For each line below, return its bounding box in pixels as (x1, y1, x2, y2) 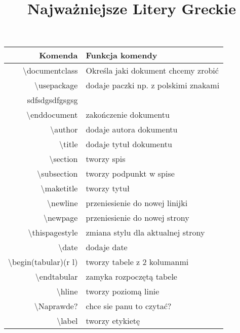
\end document (26, 109, 78, 121)
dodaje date (86, 241, 128, 253)
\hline (56, 285, 78, 297)
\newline (47, 197, 78, 209)
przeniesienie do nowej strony (86, 212, 189, 224)
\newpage (43, 212, 78, 224)
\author (50, 123, 78, 136)
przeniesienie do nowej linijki (86, 197, 188, 209)
